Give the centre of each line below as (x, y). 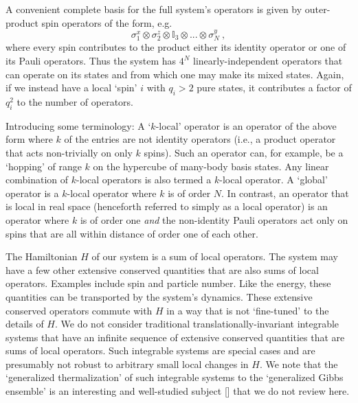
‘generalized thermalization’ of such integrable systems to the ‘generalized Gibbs (175, 377)
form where (29, 139)
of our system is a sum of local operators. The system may (215, 256)
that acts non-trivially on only (69, 152)
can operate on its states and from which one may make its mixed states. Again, (175, 74)
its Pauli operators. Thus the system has (91, 61)
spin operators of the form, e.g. (107, 22)
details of (25, 324)
